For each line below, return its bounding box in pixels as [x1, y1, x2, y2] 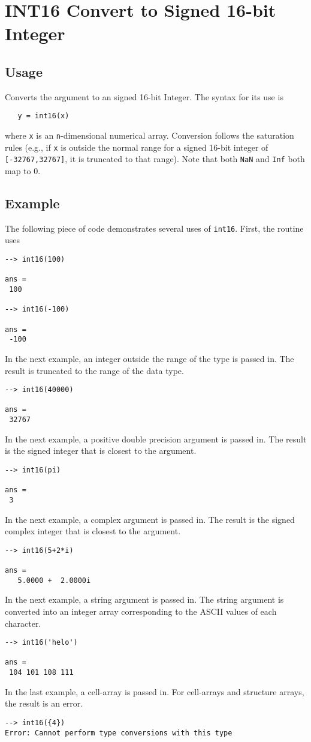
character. [5, 617, 41, 629]
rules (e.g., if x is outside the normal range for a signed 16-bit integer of [5, 140, 268, 153]
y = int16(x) [17, 112, 70, 121]
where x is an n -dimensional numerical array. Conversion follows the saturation [5, 129, 294, 142]
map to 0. [5, 164, 41, 176]
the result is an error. [5, 697, 83, 710]
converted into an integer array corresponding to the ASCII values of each [5, 605, 277, 617]
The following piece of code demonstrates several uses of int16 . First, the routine [5, 222, 304, 234]
